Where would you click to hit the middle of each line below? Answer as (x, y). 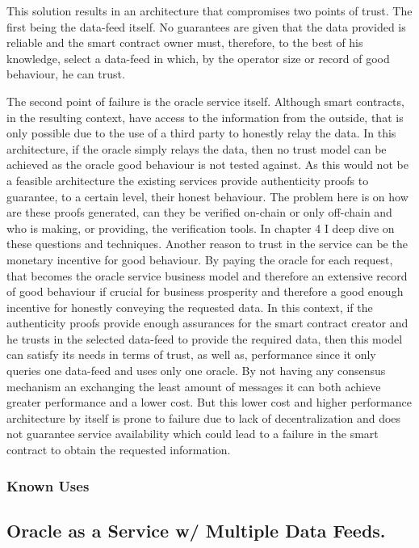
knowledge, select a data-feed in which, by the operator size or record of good (198, 58)
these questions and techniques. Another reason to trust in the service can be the (207, 244)
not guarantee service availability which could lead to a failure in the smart (193, 434)
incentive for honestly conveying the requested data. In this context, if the (190, 307)
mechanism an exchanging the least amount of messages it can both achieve (194, 386)
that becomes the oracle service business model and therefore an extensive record (207, 275)
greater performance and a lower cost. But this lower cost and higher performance (209, 402)
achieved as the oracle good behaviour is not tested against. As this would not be (207, 164)
